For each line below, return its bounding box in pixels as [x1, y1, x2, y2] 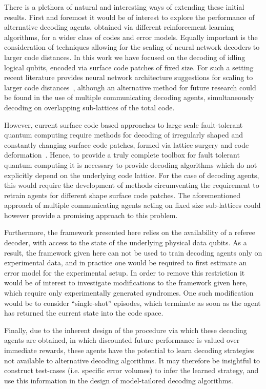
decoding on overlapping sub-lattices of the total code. [4, 102, 175, 112]
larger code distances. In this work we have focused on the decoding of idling [4, 51, 245, 62]
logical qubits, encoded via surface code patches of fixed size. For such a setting [4, 62, 254, 72]
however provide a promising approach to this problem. [4, 209, 178, 220]
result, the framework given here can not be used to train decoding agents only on [4, 247, 262, 258]
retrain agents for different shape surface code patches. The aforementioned [4, 189, 240, 200]
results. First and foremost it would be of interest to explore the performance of [4, 11, 255, 22]
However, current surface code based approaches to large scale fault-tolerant [4, 119, 243, 130]
